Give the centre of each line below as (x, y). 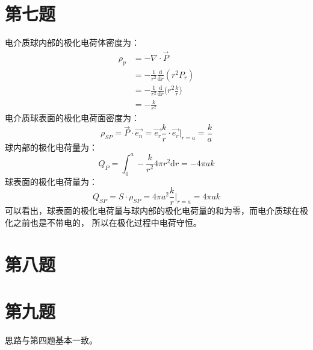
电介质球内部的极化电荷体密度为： (72, 42)
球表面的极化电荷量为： (51, 181)
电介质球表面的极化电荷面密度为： (72, 118)
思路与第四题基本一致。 (51, 340)
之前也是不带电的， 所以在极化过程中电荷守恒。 (107, 222)
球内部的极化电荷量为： (51, 147)
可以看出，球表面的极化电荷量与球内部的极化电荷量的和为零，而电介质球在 (152, 211)
